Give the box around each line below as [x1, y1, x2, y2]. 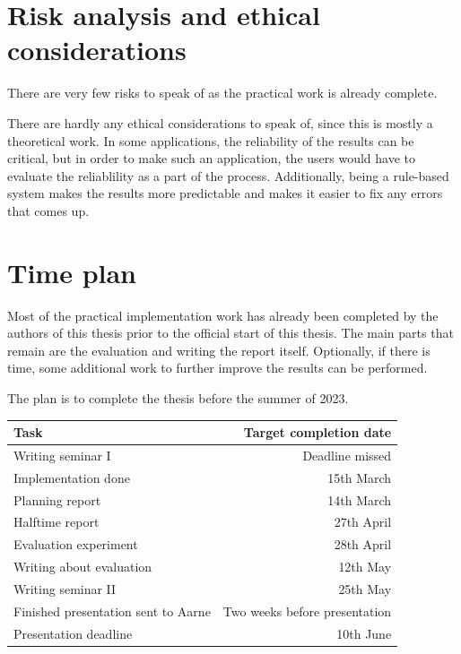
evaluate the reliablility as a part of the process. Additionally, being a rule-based [7, 166, 449, 185]
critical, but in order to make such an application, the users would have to [7, 149, 415, 168]
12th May [338, 557, 392, 576]
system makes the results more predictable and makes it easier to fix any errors [7, 184, 443, 202]
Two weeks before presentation [222, 601, 392, 620]
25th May [338, 579, 392, 598]
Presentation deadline [13, 624, 133, 642]
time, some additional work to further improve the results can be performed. [7, 358, 428, 377]
